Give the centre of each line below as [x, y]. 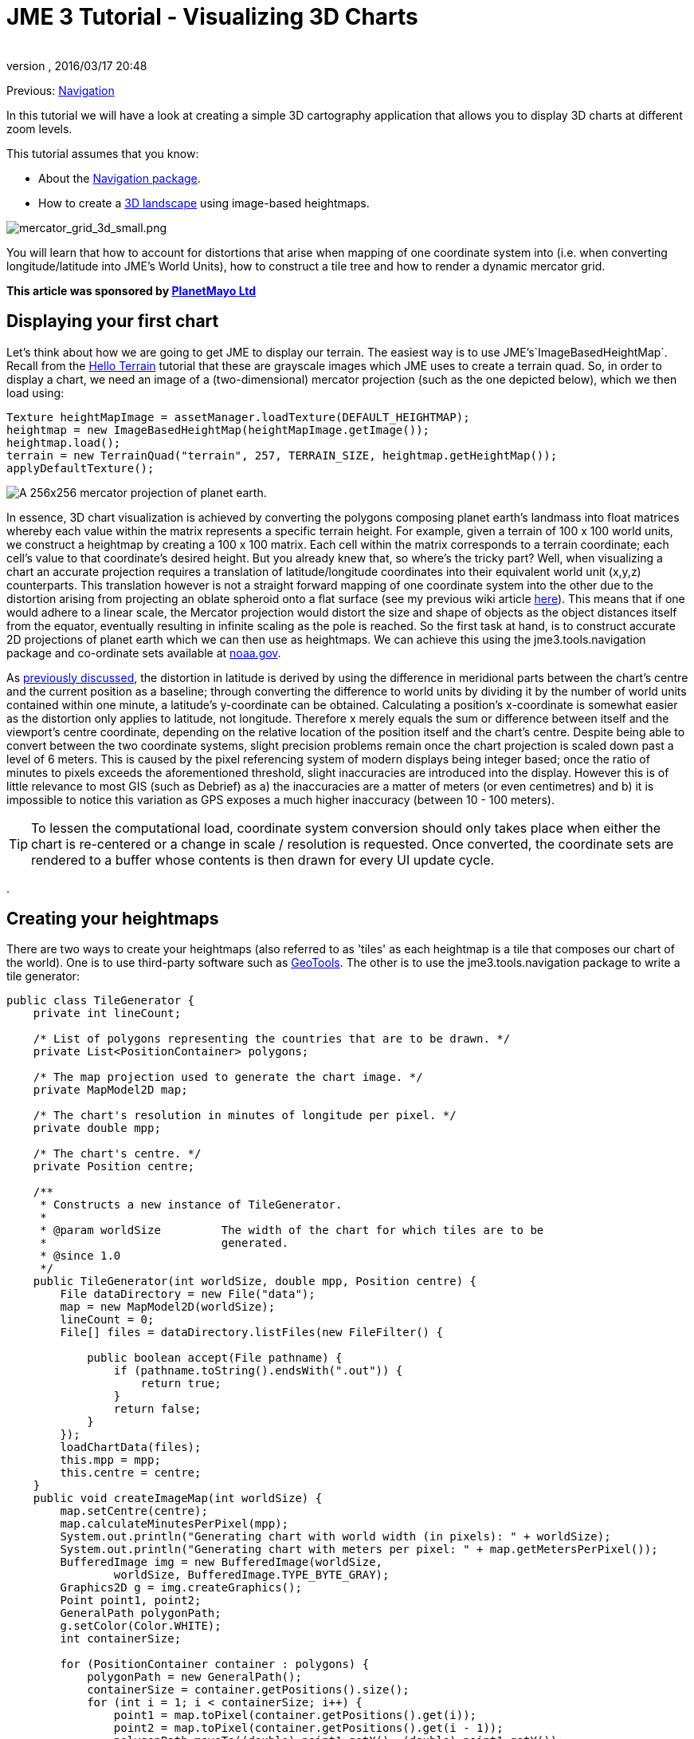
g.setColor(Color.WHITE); [141, 1626]
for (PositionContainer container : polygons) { [215, 1664]
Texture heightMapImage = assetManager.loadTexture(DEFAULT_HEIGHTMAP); [238, 417]
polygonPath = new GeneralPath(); [194, 1677]
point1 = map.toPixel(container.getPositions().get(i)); [295, 1715]
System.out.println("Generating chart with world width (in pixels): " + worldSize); [335, 1537]
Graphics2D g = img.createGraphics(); [181, 1588]
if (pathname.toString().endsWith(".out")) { [258, 1371]
